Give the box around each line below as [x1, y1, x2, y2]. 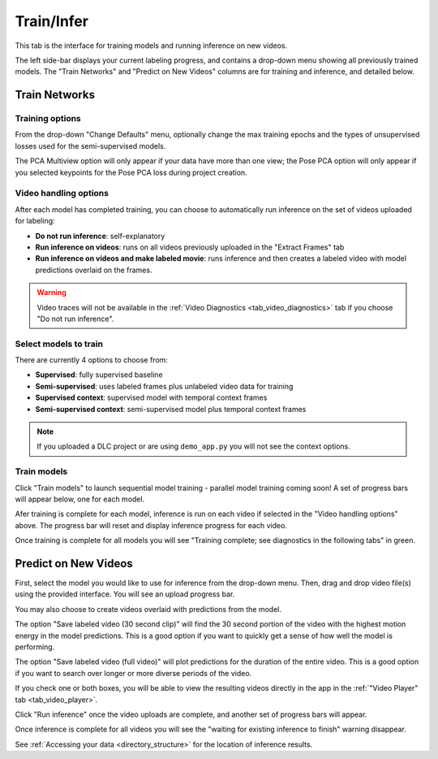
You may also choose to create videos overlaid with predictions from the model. [15, 604, 281, 614]
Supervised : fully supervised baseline [35, 370, 163, 379]
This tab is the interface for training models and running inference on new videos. [15, 41, 288, 50]
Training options [15, 113, 81, 124]
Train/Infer [15, 12, 89, 30]
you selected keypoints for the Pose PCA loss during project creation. [15, 167, 247, 177]
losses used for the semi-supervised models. [15, 141, 166, 150]
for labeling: [15, 216, 56, 226]
